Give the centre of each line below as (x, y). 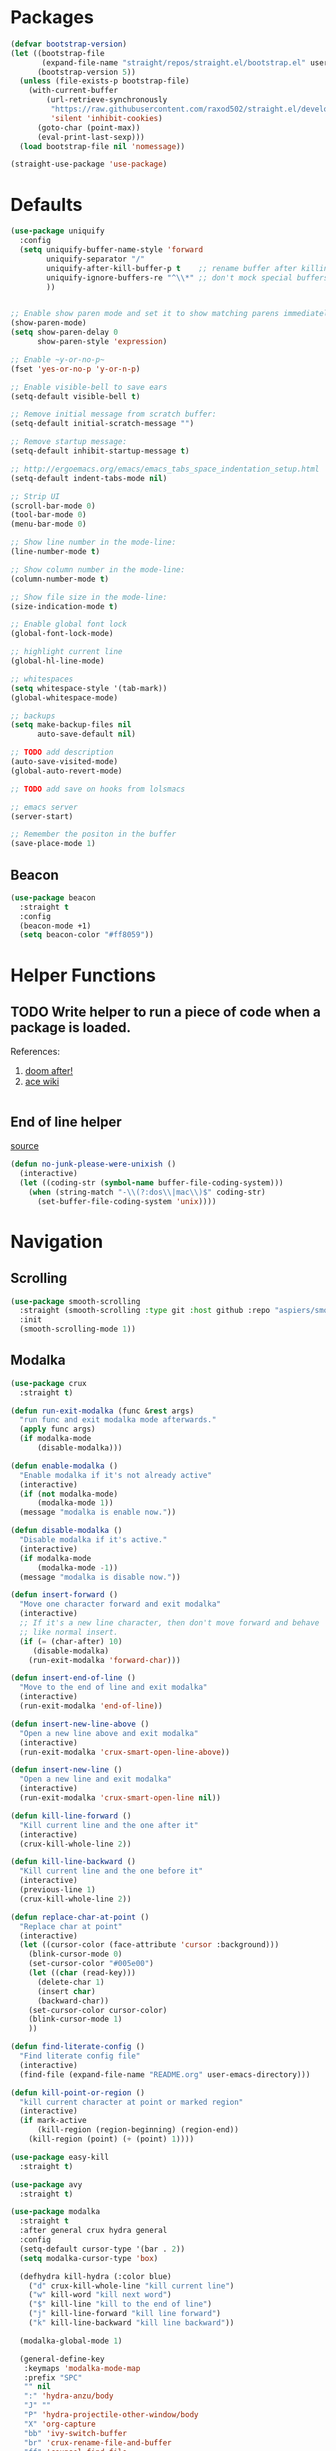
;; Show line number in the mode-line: (93, 542)
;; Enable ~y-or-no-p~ (57, 359)
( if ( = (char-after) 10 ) (71, 1641)
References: (35, 1052)
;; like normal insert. (68, 1632)
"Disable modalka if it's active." (93, 1540)
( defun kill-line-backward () (73, 1862)
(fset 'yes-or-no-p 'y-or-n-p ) (75, 369)
